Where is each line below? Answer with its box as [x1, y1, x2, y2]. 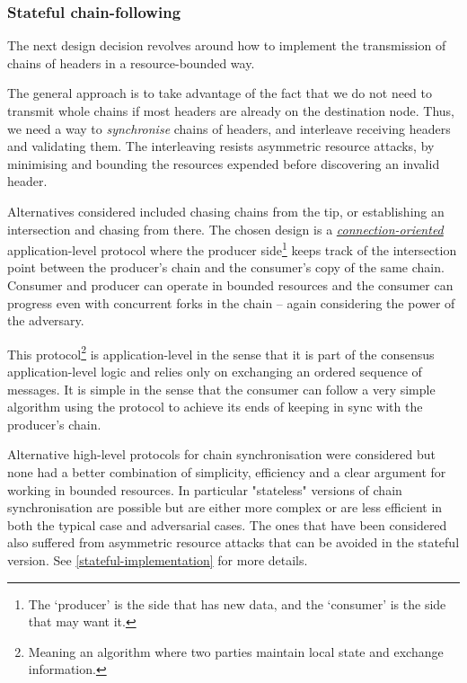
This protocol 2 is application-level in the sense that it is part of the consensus [7, 341, 435, 363]
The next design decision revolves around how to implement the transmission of [7, 36, 446, 55]
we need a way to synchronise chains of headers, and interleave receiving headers [7, 119, 451, 137]
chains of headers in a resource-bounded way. [7, 53, 255, 72]
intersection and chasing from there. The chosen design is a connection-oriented [7, 219, 444, 238]
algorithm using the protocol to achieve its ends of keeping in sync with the [7, 397, 423, 416]
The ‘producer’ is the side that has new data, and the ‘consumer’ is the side [28, 594, 446, 613]
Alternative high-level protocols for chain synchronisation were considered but [7, 445, 436, 464]
